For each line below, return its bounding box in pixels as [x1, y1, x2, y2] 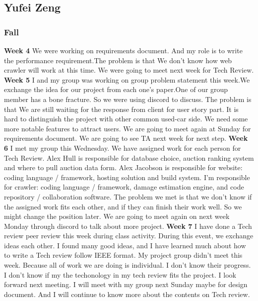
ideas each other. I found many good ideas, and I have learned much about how [4, 240, 246, 250]
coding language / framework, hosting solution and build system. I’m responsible [4, 172, 250, 182]
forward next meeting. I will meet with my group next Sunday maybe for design [4, 279, 248, 290]
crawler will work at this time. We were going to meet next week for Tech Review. [4, 65, 254, 75]
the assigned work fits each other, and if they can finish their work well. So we [4, 201, 242, 211]
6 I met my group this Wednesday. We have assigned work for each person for [4, 142, 241, 153]
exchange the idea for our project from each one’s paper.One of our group [4, 84, 228, 95]
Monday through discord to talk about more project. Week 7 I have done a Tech [4, 220, 252, 231]
